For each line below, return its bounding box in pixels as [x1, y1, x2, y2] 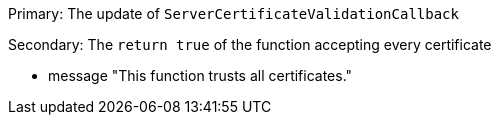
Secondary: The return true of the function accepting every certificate [8, 36, 492, 53]
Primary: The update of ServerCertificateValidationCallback [8, 5, 459, 22]
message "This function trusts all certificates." [48, 67, 353, 84]
